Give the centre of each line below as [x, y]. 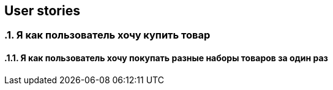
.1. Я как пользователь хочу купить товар [107, 35]
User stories [42, 11]
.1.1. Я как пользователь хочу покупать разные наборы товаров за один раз [166, 58]
